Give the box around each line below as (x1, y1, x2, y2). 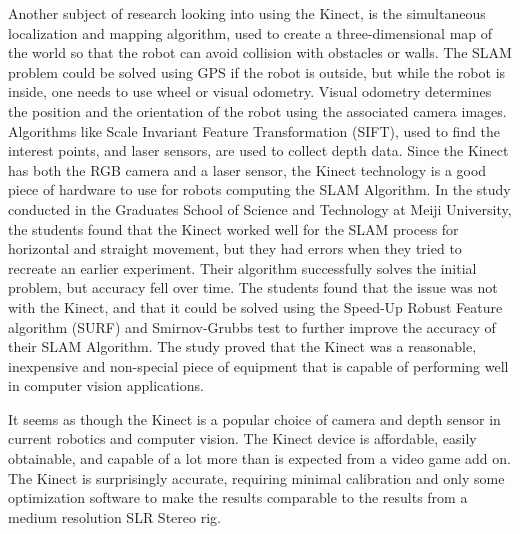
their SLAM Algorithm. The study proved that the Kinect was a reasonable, (8, 336, 477, 357)
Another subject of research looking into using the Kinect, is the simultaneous (8, 3, 486, 23)
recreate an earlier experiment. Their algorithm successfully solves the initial (8, 257, 477, 278)
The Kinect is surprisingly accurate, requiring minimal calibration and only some (8, 467, 505, 488)
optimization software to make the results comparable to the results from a (8, 487, 468, 508)
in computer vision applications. (8, 375, 204, 396)
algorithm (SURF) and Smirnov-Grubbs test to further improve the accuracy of (8, 316, 496, 337)
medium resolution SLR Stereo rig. (8, 506, 221, 527)
